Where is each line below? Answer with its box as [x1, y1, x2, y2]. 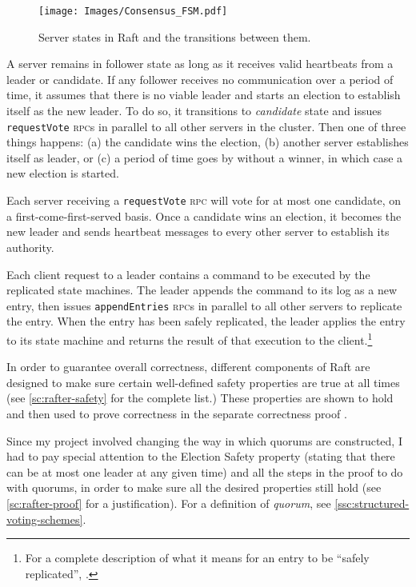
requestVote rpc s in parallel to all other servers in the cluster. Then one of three [6, 118, 406, 134]
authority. [6, 238, 54, 255]
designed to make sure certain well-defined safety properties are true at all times [6, 373, 400, 390]
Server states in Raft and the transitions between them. [38, 28, 311, 45]
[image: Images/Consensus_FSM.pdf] [38, 6, 228, 17]
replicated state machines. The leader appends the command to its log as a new [6, 282, 398, 298]
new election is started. [6, 165, 119, 182]
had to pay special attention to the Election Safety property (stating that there [6, 448, 395, 465]
